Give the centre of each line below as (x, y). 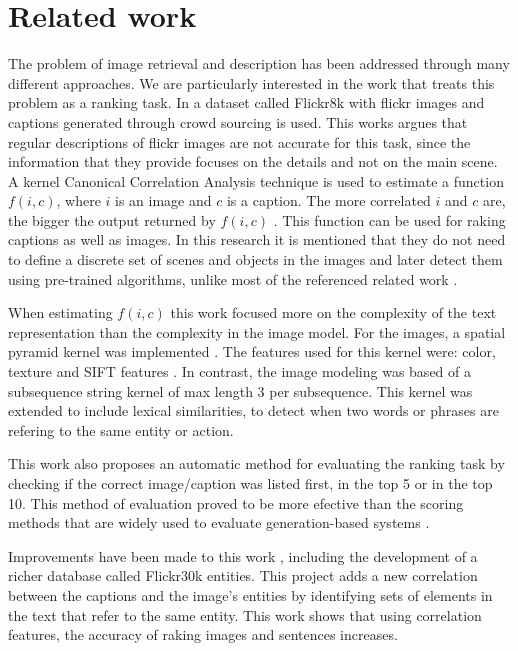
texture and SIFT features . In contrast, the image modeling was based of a (239, 371)
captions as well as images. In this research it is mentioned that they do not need (257, 239)
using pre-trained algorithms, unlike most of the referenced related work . (233, 278)
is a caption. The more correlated (328, 200)
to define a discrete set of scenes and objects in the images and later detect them (255, 259)
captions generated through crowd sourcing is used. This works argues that (238, 121)
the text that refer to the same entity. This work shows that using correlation (245, 614)
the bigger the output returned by (112, 219)
